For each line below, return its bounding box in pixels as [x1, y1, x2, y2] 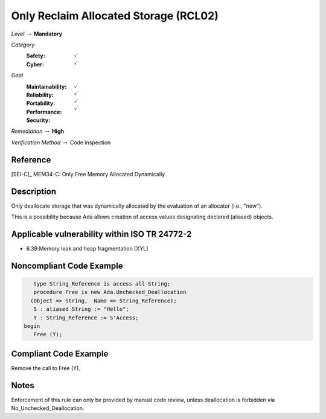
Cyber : [26, 60, 45, 68]
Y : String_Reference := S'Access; [33, 314, 139, 321]
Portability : [26, 100, 56, 107]
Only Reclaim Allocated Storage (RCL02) [11, 9, 219, 22]
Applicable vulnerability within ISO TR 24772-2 [11, 229, 192, 239]
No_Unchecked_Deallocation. [11, 405, 85, 412]
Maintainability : [26, 83, 67, 90]
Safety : [26, 52, 45, 60]
